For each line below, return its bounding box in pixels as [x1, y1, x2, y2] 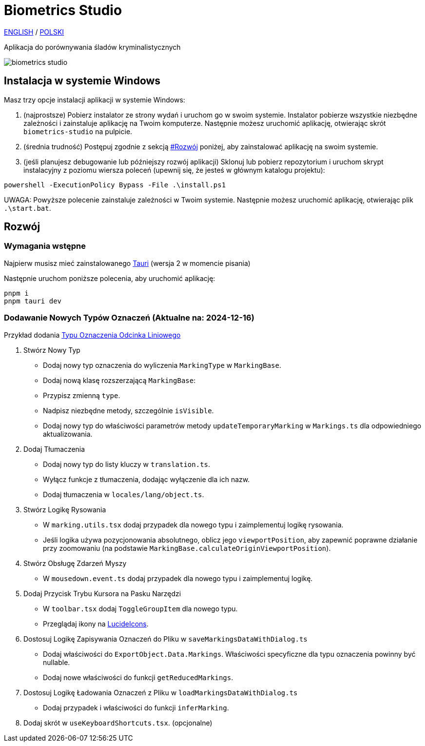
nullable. [43, 658, 70, 666]
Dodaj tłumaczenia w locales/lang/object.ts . [43, 490, 204, 499]
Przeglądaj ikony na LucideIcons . [43, 619, 149, 628]
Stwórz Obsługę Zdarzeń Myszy [23, 559, 127, 567]
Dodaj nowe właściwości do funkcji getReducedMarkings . [43, 673, 233, 682]
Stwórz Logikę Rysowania [23, 505, 106, 514]
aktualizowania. [43, 429, 93, 438]
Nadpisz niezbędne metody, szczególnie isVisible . [43, 406, 214, 415]
